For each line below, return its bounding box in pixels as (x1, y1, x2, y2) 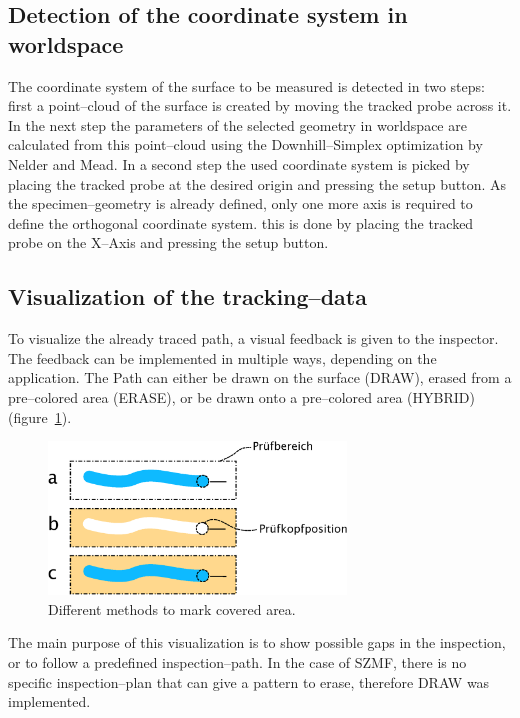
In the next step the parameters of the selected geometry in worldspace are (8, 114, 467, 135)
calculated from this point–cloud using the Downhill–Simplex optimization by (8, 134, 483, 155)
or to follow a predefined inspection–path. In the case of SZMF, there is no (8, 651, 467, 672)
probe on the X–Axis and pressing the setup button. (8, 232, 329, 253)
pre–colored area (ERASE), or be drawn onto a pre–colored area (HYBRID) (8, 386, 475, 407)
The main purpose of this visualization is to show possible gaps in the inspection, (8, 632, 506, 653)
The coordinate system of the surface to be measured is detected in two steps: (8, 75, 485, 96)
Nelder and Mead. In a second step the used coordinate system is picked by (8, 153, 470, 174)
